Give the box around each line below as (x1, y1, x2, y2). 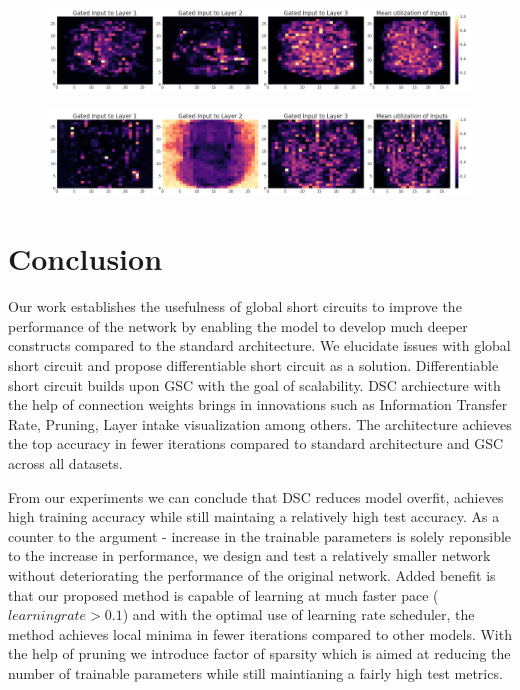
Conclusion (8, 238, 163, 279)
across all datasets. (8, 453, 123, 473)
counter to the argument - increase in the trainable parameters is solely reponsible (8, 525, 512, 546)
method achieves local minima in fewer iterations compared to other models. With (8, 623, 512, 644)
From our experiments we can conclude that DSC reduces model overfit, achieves (8, 486, 504, 507)
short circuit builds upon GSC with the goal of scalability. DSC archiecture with (8, 374, 501, 395)
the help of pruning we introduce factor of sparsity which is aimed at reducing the (8, 643, 511, 664)
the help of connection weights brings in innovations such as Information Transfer (8, 394, 508, 415)
